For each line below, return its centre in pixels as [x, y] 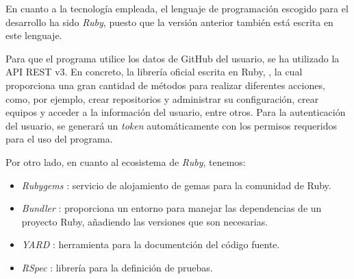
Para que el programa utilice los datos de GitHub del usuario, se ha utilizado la [173, 58]
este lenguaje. [34, 35]
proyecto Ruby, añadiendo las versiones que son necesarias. [145, 221]
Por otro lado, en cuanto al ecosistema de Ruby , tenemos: [126, 161]
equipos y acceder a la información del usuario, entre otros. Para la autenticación [176, 112]
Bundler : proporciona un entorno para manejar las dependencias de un [172, 208]
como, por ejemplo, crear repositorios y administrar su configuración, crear [162, 98]
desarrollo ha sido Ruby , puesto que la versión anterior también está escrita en [169, 22]
